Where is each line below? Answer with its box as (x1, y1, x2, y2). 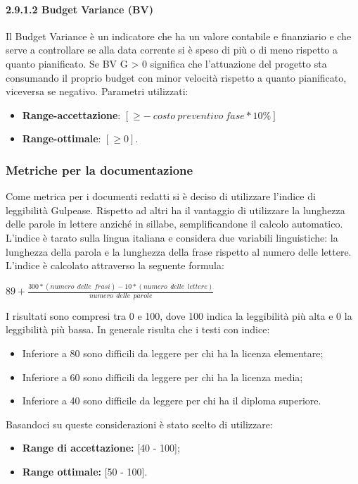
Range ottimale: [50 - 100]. (22, 464, 148, 479)
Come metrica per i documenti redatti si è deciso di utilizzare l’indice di (6, 189, 316, 204)
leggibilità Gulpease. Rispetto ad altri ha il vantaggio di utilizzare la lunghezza (6, 202, 345, 217)
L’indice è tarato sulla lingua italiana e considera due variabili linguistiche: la (6, 230, 338, 244)
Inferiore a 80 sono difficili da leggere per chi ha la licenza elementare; (22, 346, 324, 361)
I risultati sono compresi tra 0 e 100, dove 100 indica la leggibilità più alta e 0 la (6, 308, 352, 323)
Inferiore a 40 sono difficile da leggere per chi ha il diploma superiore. (22, 393, 321, 408)
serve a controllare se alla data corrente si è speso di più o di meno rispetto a (6, 42, 338, 57)
